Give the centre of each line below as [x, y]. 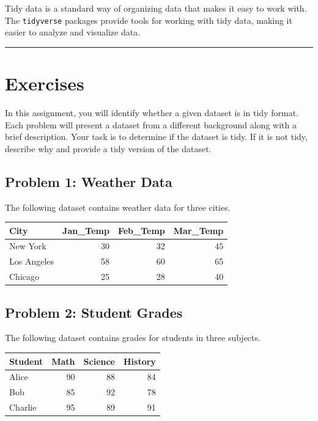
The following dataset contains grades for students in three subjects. [133, 338]
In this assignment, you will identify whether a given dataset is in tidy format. [152, 112]
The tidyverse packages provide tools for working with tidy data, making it [149, 20]
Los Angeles [32, 261]
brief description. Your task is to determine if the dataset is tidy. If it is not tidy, [156, 137]
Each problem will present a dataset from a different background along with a [151, 124]
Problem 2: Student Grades [94, 312]
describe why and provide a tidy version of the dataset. [108, 148]
